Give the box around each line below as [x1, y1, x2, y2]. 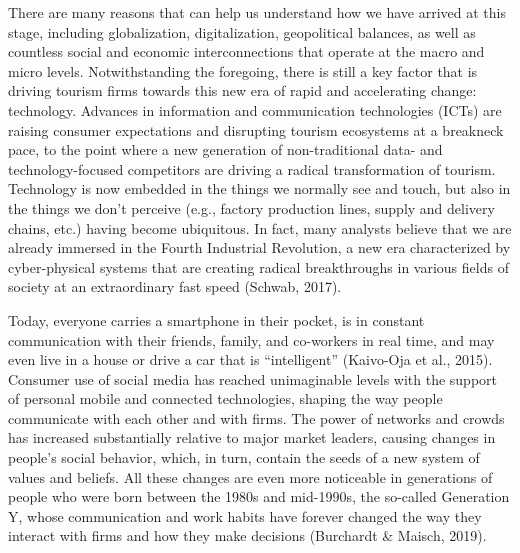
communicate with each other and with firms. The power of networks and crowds [8, 407, 505, 428]
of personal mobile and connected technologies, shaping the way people [8, 388, 443, 409]
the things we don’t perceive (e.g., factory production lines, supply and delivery [8, 197, 495, 218]
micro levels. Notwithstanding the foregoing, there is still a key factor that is [8, 60, 478, 81]
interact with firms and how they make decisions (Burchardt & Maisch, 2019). [8, 525, 487, 546]
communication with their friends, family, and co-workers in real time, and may [8, 329, 495, 350]
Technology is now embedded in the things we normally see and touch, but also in [8, 178, 511, 199]
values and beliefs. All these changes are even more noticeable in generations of [8, 466, 493, 487]
